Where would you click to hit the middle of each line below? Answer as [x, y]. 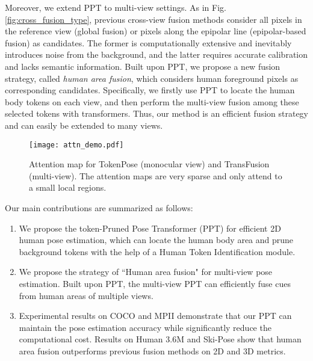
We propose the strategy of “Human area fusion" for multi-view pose [146, 272]
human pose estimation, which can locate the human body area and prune [156, 240]
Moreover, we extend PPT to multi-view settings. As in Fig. [116, 7]
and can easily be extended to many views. [84, 125]
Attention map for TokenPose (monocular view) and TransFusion [149, 164]
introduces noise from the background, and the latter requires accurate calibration [156, 54]
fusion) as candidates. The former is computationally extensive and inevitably [148, 42]
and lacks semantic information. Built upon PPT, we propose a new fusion [143, 66]
